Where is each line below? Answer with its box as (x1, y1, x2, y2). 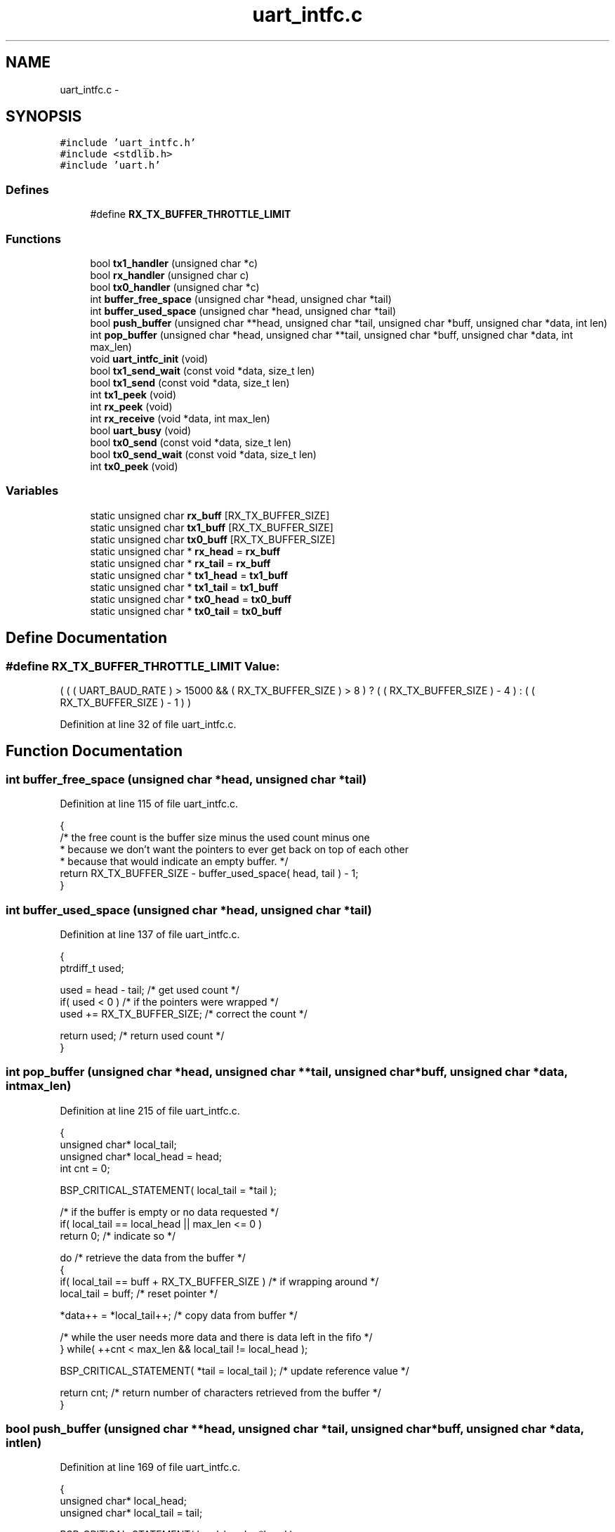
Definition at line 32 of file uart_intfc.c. (60, 718, 237, 730)
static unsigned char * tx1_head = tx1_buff (90, 569, 289, 581)
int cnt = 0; (60, 1162, 110, 1174)
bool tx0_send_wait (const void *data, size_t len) (90, 448, 317, 460)
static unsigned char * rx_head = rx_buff (90, 545, 281, 557)
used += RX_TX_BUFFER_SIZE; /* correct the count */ (60, 1007, 307, 1020)
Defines (6, 182, 49, 197)
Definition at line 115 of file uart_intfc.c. (60, 798, 239, 810)
